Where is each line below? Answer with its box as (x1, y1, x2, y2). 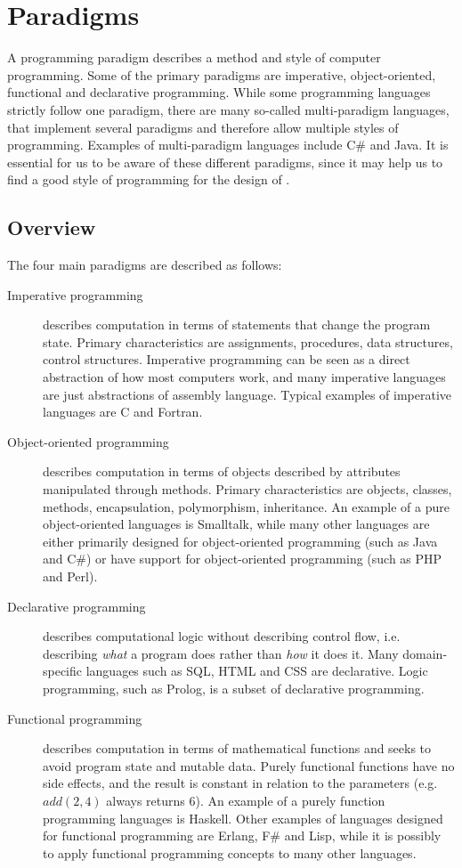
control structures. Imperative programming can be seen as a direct (43, 350, 410, 369)
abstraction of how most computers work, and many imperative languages (43, 368, 446, 386)
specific (43, 661, 83, 680)
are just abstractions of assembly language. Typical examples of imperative (43, 385, 452, 403)
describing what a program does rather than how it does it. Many (43, 644, 399, 662)
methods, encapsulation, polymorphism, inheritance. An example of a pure (43, 497, 450, 515)
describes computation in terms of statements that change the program (43, 315, 431, 334)
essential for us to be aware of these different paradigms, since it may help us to (7, 152, 443, 171)
